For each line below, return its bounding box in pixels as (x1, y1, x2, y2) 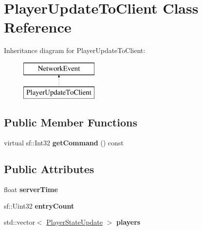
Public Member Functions (4, 115, 137, 130)
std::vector (4, 217, 35, 227)
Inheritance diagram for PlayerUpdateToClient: (4, 45, 146, 55)
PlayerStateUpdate (46, 217, 103, 227)
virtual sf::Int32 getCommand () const (4, 138, 124, 148)
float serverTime (4, 184, 58, 195)
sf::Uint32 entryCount (4, 200, 74, 211)
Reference (4, 17, 72, 37)
